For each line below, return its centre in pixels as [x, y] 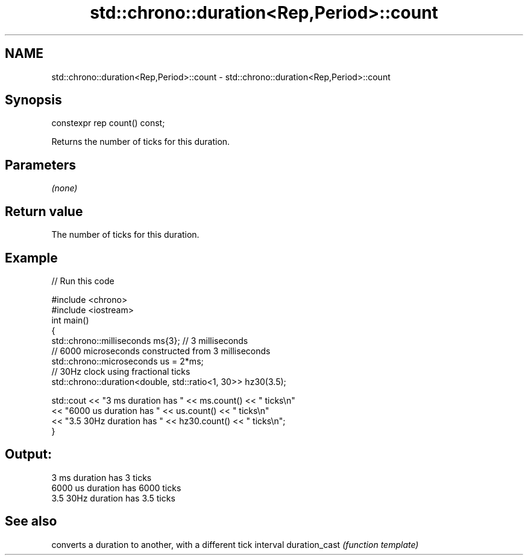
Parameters [40, 165]
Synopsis [33, 100]
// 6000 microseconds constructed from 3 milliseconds [161, 351]
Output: [28, 454]
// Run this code [83, 281]
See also [31, 521]
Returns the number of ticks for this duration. [141, 142]
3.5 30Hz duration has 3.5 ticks [113, 498]
